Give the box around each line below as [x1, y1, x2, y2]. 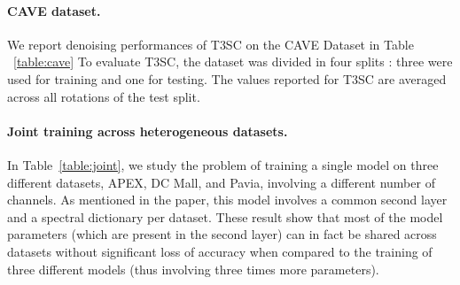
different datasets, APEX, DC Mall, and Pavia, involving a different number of [7, 173, 435, 191]
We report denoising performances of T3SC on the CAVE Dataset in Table [7, 35, 414, 53]
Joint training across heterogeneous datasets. [7, 121, 288, 140]
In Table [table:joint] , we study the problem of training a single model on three [7, 155, 439, 173]
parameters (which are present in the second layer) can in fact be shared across [7, 225, 437, 243]
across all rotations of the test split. [7, 87, 200, 105]
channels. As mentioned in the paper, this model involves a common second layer [7, 190, 448, 209]
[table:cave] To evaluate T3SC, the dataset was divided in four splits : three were [13, 52, 453, 71]
